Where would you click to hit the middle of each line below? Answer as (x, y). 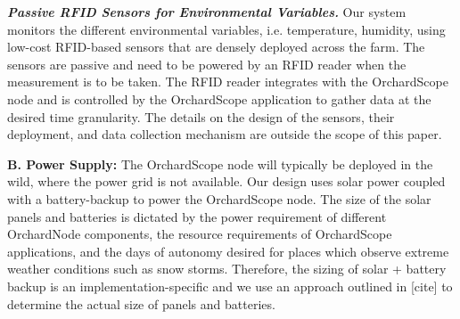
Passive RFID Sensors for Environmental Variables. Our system (207, 12)
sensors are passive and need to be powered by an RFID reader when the (207, 64)
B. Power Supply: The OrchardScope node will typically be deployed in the (220, 164)
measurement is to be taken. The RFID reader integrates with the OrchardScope (228, 82)
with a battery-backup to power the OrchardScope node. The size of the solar (219, 198)
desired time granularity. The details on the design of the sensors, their (201, 116)
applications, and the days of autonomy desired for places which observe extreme (228, 251)
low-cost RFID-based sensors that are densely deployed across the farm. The (216, 47)
